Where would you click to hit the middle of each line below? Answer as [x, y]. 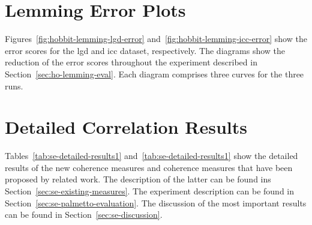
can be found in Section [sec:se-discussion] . [84, 214]
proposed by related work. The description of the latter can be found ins [138, 179]
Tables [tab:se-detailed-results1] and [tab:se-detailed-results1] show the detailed [151, 156]
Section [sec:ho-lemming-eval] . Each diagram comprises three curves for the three [154, 73]
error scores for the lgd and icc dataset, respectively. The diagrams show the [145, 50]
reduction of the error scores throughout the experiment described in [131, 62]
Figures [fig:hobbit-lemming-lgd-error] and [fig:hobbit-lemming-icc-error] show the [156, 39]
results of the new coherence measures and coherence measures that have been [149, 167]
